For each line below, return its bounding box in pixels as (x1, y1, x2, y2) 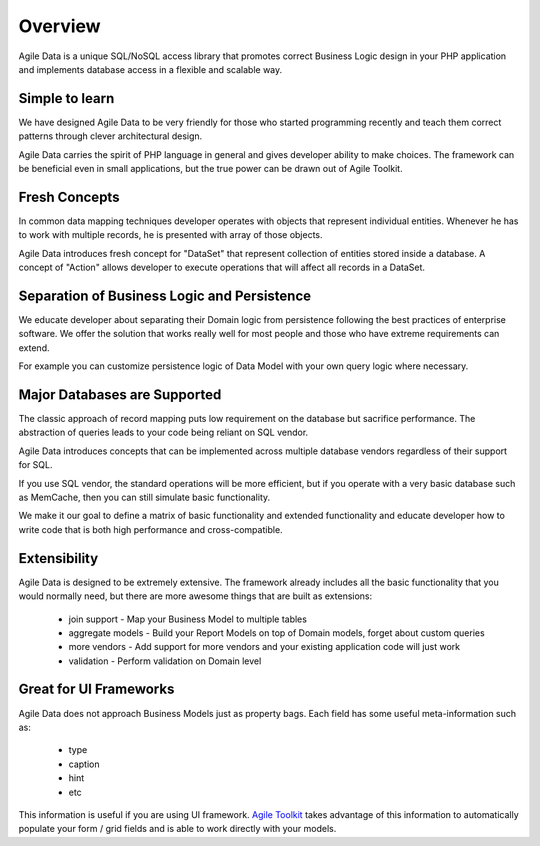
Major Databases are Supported (18, 386, 222, 403)
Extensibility (18, 550, 99, 567)
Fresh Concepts (18, 188, 120, 205)
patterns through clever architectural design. (18, 130, 203, 142)
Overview (18, 15, 101, 37)
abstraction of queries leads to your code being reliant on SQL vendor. (18, 426, 309, 439)
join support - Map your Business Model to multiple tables (68, 613, 307, 625)
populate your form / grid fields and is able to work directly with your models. (18, 823, 337, 835)
